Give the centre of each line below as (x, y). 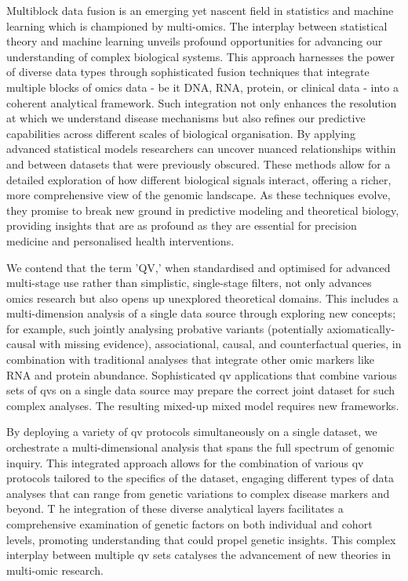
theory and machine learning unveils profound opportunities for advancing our (195, 41)
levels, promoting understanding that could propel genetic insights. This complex (201, 539)
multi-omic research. (55, 570)
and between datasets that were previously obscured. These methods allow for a (199, 163)
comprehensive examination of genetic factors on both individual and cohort (189, 524)
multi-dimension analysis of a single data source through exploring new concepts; (201, 313)
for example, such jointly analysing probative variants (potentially (165, 328)
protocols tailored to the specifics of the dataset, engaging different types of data (200, 478)
